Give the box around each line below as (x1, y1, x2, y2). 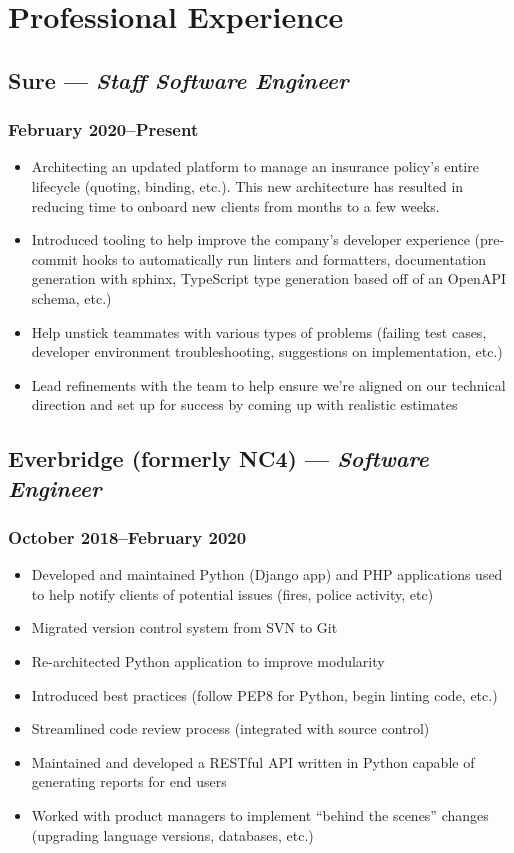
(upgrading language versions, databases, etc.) (31, 824, 314, 845)
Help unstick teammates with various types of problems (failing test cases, (31, 321, 487, 342)
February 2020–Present (8, 117, 199, 142)
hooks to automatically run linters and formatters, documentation (82, 248, 487, 269)
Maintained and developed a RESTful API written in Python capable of (31, 751, 475, 772)
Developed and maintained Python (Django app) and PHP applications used (31, 564, 503, 585)
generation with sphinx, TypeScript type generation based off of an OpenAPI (31, 268, 506, 289)
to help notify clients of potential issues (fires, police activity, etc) (31, 583, 434, 604)
